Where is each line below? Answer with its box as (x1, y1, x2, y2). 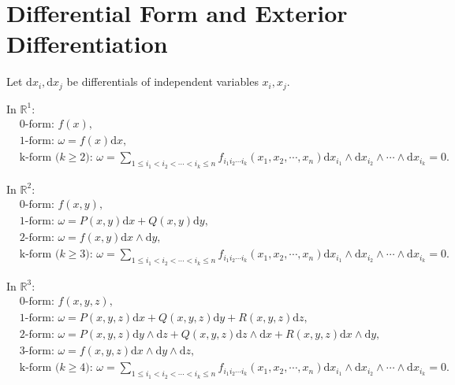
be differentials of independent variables (66, 73, 259, 90)
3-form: (19, 346, 54, 357)
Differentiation (6, 28, 168, 60)
